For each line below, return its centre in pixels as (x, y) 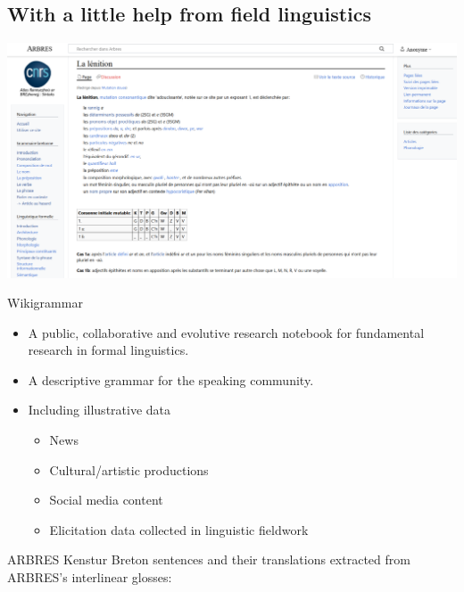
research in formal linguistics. (108, 350)
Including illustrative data (99, 410)
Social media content (106, 500)
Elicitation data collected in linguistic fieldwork (179, 529)
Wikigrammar (45, 303)
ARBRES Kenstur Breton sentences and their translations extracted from (209, 559)
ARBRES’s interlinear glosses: (90, 577)
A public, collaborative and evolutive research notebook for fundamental (226, 332)
